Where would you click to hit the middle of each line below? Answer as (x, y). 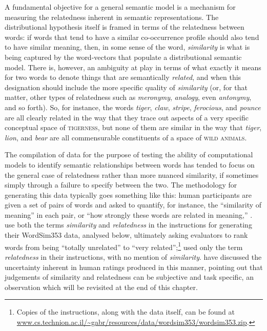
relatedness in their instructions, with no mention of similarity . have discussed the (133, 256)
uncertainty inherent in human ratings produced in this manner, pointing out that (134, 267)
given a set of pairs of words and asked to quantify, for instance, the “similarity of (133, 205)
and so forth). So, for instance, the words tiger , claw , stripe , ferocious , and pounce (133, 107)
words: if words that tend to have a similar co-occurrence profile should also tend (132, 37)
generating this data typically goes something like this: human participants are (128, 194)
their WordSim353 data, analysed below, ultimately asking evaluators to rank (126, 235)
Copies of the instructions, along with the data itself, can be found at (126, 312)
